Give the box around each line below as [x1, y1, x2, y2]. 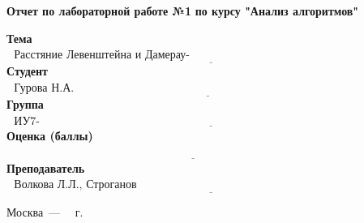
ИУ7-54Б [14, 115, 40, 127]
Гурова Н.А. [14, 83, 75, 94]
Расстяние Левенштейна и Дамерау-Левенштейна [14, 49, 190, 62]
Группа [6, 96, 44, 113]
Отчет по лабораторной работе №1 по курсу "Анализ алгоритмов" [6, 2, 359, 19]
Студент [6, 62, 48, 79]
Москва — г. [6, 204, 84, 221]
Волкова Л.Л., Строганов [14, 179, 137, 191]
